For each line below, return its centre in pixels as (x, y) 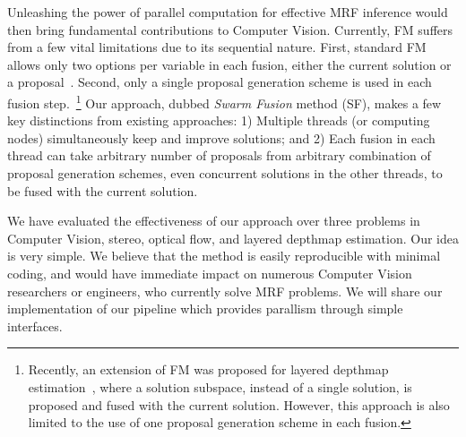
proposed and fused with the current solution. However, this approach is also (239, 404)
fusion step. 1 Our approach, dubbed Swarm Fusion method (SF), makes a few (224, 101)
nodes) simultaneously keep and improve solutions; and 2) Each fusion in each (221, 137)
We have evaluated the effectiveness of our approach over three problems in (214, 221)
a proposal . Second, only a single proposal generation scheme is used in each (220, 82)
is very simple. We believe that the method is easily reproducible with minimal (224, 256)
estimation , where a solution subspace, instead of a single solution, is (220, 386)
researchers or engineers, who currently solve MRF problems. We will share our (225, 291)
